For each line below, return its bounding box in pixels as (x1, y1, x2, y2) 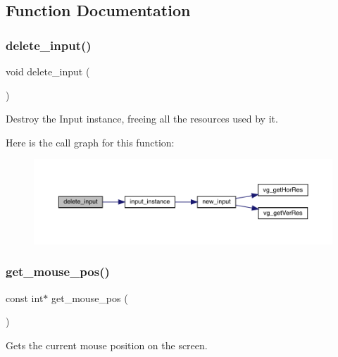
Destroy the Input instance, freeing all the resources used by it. (6, 111, 278, 126)
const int (6, 290, 44, 305)
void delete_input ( (6, 64, 90, 78)
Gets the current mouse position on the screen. (6, 337, 208, 352)
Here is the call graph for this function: (6, 134, 175, 149)
